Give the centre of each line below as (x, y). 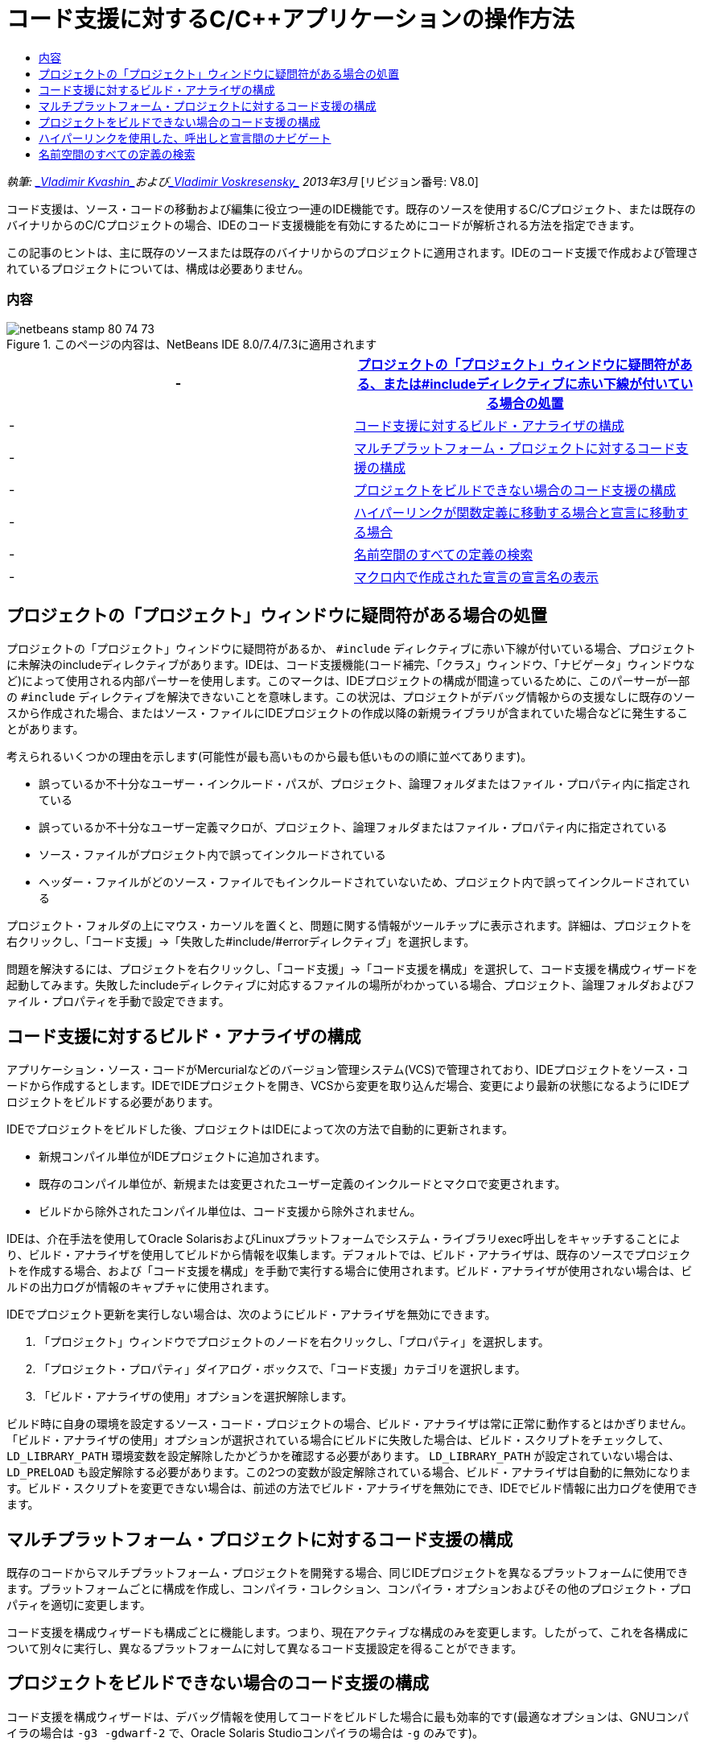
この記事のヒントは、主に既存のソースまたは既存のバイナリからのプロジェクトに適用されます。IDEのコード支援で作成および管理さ (352, 252)
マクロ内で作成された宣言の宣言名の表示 (477, 577)
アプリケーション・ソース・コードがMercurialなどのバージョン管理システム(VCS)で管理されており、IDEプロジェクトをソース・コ (348, 1070)
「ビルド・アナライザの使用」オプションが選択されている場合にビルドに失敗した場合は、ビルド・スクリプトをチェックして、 (338, 1440)
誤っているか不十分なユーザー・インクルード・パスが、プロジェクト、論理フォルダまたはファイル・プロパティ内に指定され (364, 784)
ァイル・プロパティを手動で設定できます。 (118, 1001)
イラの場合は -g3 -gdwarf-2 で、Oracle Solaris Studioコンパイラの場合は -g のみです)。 (245, 1732)
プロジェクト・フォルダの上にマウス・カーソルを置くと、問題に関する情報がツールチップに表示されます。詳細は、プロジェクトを (350, 926)
